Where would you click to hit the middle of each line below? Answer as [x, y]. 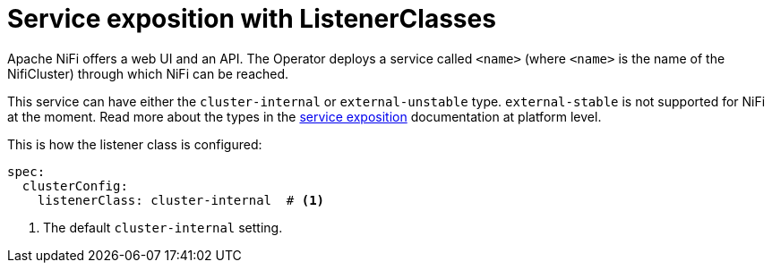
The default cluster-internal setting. [163, 227]
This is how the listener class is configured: [135, 144]
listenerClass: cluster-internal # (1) [181, 200]
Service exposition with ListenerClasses [252, 19]
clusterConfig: [75, 186]
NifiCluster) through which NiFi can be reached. [148, 73]
